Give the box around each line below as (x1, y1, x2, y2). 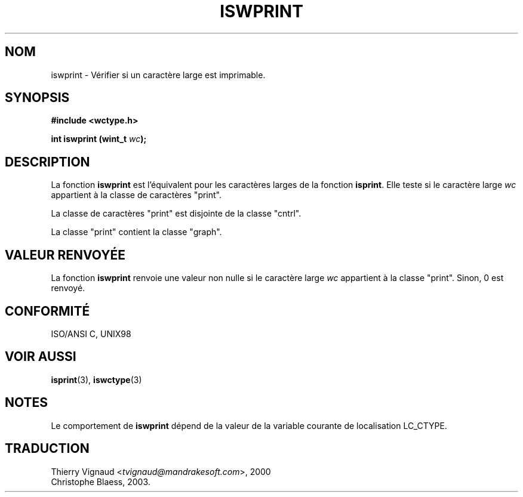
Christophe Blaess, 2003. (51, 476, 150, 487)
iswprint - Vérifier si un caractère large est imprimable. (51, 69, 266, 80)
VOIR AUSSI (5, 349, 76, 365)
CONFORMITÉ (5, 303, 90, 319)
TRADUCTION (5, 441, 90, 456)
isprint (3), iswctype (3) (51, 374, 142, 385)
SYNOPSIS (5, 90, 70, 106)
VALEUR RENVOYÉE (5, 247, 125, 263)
